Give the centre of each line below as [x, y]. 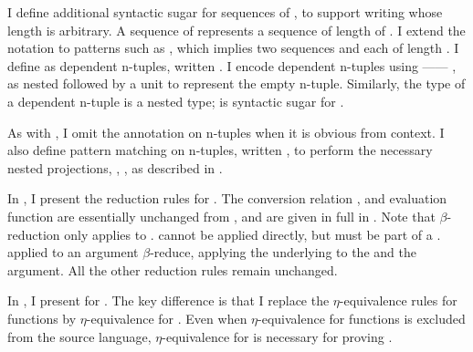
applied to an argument [73, 252]
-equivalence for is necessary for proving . [277, 336]
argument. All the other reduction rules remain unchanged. [173, 269]
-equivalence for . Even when [167, 318]
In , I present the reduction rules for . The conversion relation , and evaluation [227, 198]
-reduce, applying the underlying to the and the [283, 252]
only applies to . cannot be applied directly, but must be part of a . [252, 234]
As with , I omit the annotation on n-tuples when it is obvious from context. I [226, 132]
